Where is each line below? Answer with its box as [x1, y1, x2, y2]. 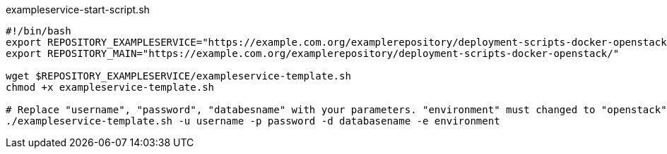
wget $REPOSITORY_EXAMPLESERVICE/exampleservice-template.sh [6, 70, 351, 82]
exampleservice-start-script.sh [6, 4, 150, 15]
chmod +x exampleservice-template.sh [6, 82, 215, 93]
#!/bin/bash [6, 25, 71, 37]
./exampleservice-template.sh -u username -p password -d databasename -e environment [6, 115, 500, 127]
